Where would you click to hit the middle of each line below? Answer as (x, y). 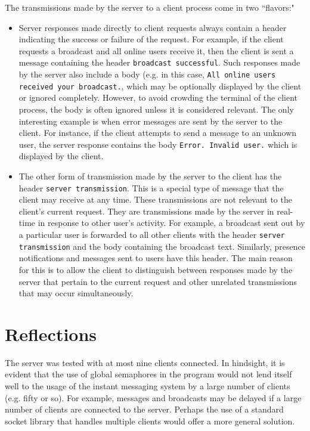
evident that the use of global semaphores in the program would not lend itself (148, 374)
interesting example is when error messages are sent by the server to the (151, 121)
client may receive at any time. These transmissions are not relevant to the (155, 199)
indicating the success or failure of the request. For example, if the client (151, 39)
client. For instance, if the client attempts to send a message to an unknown (158, 133)
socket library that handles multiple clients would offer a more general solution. (150, 421)
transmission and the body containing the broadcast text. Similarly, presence (162, 246)
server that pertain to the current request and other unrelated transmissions (158, 281)
